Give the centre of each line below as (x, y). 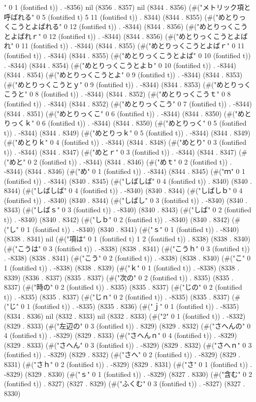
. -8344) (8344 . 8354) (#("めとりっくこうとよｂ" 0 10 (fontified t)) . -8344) (120, 65)
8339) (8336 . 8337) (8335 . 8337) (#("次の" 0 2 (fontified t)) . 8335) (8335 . (119, 277)
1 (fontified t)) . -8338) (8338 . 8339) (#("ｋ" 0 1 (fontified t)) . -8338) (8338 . (122, 268)
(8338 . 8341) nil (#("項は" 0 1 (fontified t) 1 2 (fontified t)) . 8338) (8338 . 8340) (127, 239)
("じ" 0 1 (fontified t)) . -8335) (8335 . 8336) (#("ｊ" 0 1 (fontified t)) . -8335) (122, 306)
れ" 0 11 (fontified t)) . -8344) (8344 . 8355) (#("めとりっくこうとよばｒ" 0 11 (124, 46)
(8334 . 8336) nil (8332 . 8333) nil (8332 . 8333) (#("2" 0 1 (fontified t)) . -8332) (125, 316)
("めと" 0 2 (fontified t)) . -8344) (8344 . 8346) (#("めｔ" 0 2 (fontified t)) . (118, 161)
